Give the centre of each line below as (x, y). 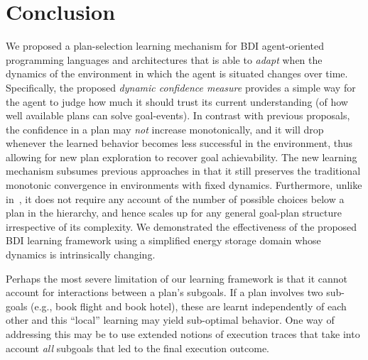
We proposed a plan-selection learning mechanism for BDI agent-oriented (165, 46)
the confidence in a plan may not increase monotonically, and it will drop (165, 129)
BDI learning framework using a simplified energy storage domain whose (163, 240)
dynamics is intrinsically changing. (81, 255)
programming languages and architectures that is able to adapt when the (164, 59)
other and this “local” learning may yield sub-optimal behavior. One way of (170, 320)
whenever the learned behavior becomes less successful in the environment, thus (179, 143)
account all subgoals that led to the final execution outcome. (137, 348)
